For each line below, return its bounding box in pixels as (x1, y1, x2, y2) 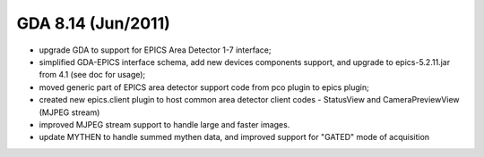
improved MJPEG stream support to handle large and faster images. (39, 119, 290, 129)
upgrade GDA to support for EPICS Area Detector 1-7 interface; (39, 45, 272, 55)
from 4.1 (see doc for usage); (39, 70, 146, 80)
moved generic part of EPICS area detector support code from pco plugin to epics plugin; (39, 81, 369, 93)
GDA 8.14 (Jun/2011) (16, 13, 170, 33)
